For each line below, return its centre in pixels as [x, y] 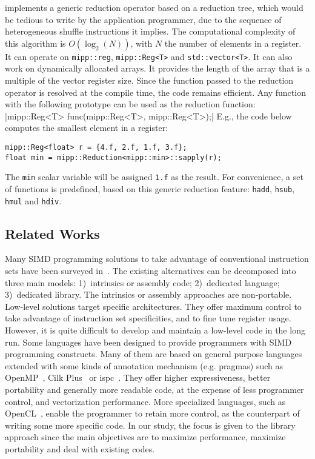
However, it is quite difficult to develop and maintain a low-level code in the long [155, 330]
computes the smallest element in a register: [87, 128]
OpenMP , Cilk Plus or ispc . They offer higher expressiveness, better [138, 377]
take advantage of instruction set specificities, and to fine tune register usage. [148, 318]
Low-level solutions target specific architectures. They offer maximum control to [153, 306]
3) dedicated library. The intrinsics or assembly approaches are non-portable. [148, 294]
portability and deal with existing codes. [80, 448]
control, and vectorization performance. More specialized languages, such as [145, 401]
